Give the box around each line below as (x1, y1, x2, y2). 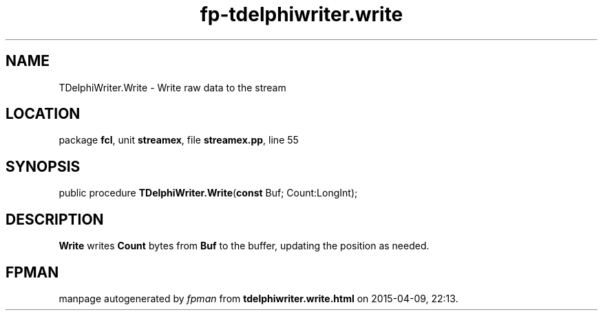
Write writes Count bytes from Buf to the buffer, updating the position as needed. (59, 240, 430, 252)
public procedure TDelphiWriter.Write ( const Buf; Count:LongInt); (59, 187, 358, 199)
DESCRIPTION (6, 210, 104, 228)
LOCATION (6, 105, 81, 123)
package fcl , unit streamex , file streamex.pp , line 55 (59, 134, 299, 146)
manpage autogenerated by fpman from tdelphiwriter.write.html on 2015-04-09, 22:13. (59, 292, 458, 304)
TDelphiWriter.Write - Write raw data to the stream (59, 81, 286, 93)
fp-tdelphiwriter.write (200, 3, 403, 26)
